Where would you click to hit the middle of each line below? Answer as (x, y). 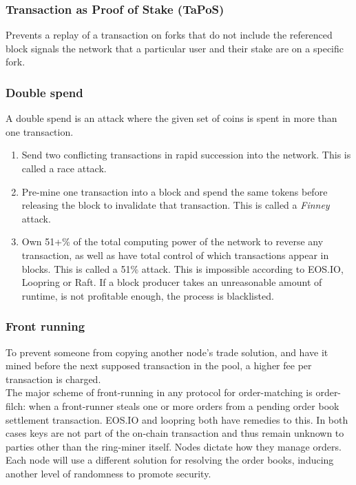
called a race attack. (64, 168)
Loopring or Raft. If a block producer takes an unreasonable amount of (172, 282)
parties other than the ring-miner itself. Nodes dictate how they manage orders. (174, 446)
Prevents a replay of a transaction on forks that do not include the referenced (169, 35)
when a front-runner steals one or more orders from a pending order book (184, 405)
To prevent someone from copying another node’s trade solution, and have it (167, 352)
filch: (16, 405)
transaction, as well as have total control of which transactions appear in (175, 255)
